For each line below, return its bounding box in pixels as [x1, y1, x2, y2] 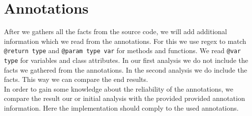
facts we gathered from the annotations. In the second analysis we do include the [4, 64, 247, 75]
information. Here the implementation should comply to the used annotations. [4, 103, 239, 113]
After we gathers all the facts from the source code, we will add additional [4, 26, 227, 37]
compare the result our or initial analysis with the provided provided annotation [4, 93, 245, 103]
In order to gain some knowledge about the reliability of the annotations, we [4, 83, 233, 94]
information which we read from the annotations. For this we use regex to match [4, 36, 247, 46]
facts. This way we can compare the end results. [4, 74, 148, 84]
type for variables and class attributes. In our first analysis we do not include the [4, 55, 248, 65]
